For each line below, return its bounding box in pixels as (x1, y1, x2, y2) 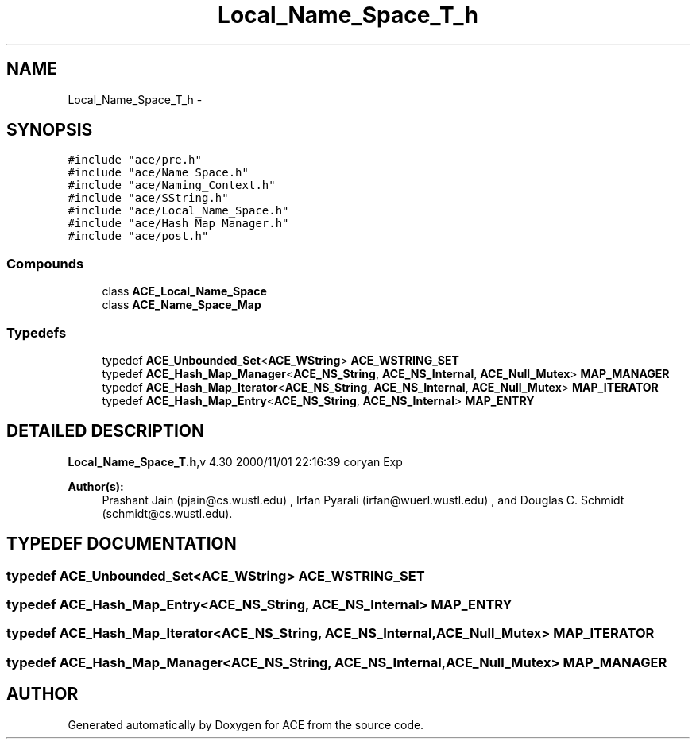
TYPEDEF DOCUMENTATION (6, 534, 237, 554)
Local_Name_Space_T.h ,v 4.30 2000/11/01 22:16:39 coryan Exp (68, 454, 403, 469)
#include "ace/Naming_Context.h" (68, 179, 276, 192)
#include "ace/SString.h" (68, 191, 229, 205)
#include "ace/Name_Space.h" (68, 166, 249, 179)
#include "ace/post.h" (68, 230, 209, 243)
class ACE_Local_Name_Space (102, 284, 267, 299)
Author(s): (68, 479, 124, 493)
